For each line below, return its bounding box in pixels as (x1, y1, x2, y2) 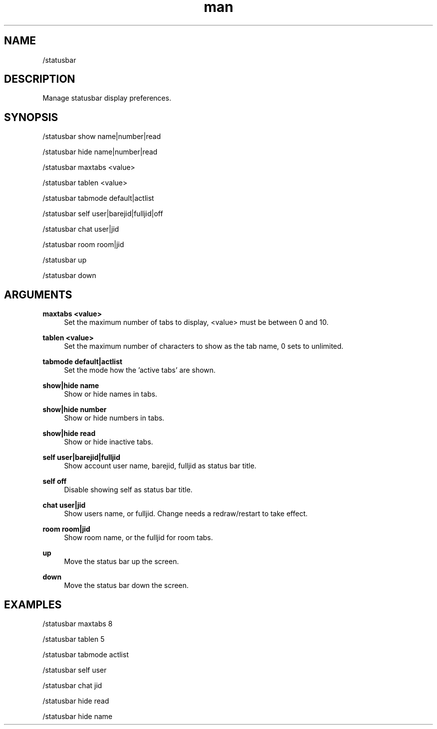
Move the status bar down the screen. (64, 581, 189, 590)
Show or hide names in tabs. (64, 390, 158, 399)
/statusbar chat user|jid (42, 225, 119, 234)
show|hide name (42, 381, 99, 390)
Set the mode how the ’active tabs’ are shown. (64, 366, 216, 375)
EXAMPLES (4, 598, 62, 611)
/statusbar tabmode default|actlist (42, 194, 154, 203)
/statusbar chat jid (42, 681, 102, 690)
